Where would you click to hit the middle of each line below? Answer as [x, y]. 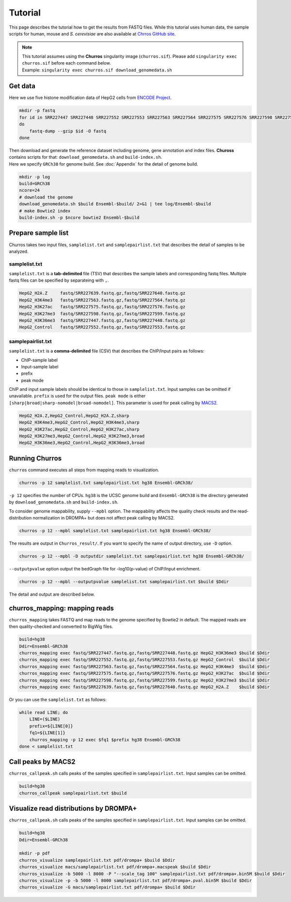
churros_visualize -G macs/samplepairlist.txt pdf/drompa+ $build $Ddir [107, 887]
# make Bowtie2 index [45, 211]
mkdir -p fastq [37, 111]
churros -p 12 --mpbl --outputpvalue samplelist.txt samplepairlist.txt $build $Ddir [124, 582]
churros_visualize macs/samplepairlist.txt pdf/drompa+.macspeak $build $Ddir [115, 867]
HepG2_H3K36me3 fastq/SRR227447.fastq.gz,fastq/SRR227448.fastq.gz [102, 321]
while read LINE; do [43, 712]
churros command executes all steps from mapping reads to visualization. [84, 470]
